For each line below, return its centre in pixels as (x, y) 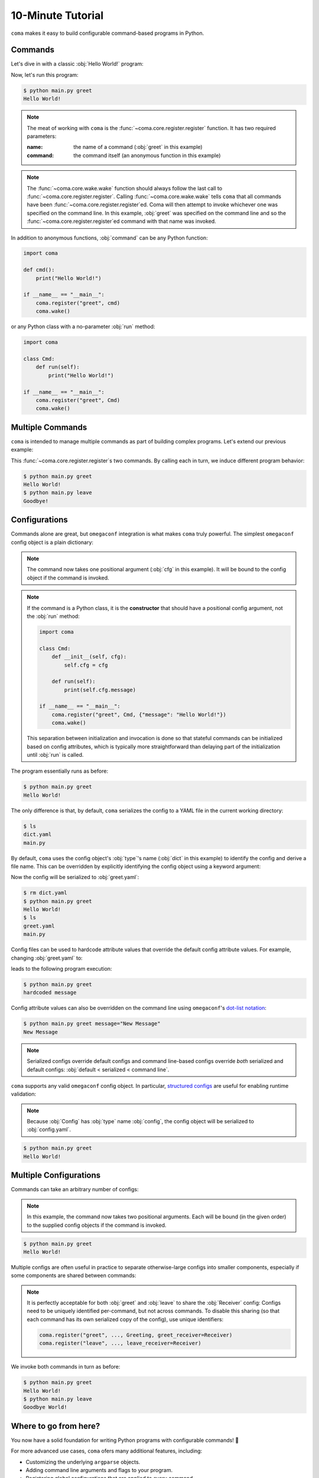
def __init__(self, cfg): (89, 657)
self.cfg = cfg (86, 665)
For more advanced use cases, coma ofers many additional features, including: (107, 1451)
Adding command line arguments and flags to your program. (99, 1470)
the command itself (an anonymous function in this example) (147, 155)
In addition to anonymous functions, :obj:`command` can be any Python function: (109, 238)
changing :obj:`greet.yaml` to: (47, 958)
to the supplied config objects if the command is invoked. (97, 1225)
